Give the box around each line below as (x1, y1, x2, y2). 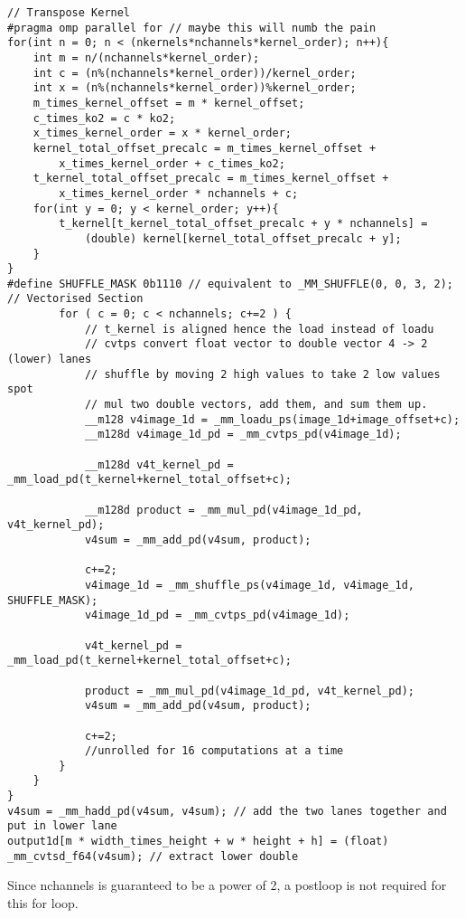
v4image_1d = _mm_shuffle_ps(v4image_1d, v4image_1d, (84, 578, 415, 591)
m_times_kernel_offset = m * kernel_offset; (33, 96, 305, 109)
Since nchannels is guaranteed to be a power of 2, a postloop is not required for (7, 875, 447, 894)
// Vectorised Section (7, 292, 144, 306)
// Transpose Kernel (7, 6, 131, 19)
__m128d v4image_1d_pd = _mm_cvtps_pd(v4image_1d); (84, 428, 402, 441)
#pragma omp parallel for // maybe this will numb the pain (7, 21, 377, 34)
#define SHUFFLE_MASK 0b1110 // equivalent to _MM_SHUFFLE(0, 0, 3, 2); (7, 277, 453, 290)
